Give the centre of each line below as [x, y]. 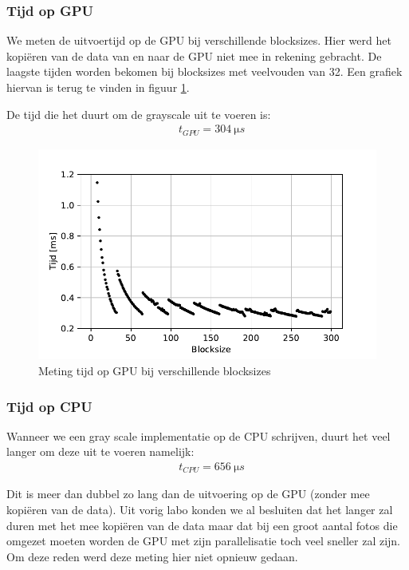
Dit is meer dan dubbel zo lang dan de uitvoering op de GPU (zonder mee [188, 494]
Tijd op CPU [49, 406]
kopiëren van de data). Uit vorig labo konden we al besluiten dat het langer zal [200, 510]
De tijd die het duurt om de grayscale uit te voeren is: [139, 114]
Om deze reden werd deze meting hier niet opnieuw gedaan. [152, 556]
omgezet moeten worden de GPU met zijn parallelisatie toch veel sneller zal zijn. [204, 541]
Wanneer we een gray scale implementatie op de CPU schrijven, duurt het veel [199, 435]
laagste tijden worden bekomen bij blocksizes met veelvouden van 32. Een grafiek [204, 71]
